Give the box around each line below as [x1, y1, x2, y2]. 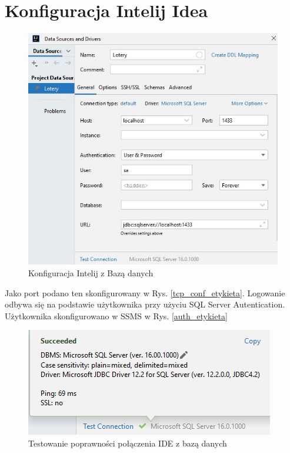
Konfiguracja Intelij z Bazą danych [28, 266, 154, 279]
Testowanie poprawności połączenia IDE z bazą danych [28, 437, 227, 449]
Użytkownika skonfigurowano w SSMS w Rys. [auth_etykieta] [5, 309, 228, 322]
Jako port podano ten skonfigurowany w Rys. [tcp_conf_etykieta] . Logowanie [5, 286, 285, 299]
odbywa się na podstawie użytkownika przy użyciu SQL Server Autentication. [5, 298, 285, 310]
